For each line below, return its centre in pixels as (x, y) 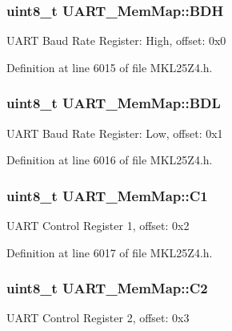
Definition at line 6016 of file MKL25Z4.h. (110, 160)
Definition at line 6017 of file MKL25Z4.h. (110, 252)
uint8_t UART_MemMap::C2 (107, 288)
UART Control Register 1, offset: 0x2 (98, 226)
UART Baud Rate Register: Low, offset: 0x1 (115, 133)
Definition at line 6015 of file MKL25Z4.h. (110, 67)
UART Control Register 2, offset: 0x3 (98, 318)
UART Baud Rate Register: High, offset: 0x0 (116, 40)
